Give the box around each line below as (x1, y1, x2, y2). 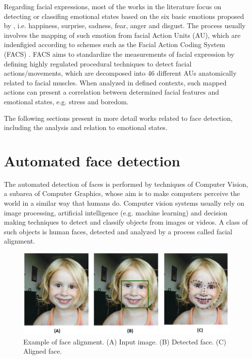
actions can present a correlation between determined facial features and (4, 87, 219, 97)
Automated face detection (4, 150, 181, 170)
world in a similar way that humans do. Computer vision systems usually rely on (4, 198, 244, 208)
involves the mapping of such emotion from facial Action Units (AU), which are (4, 30, 241, 40)
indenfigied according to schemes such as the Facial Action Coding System (4, 39, 225, 49)
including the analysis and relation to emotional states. (4, 122, 168, 132)
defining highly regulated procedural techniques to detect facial (4, 58, 192, 68)
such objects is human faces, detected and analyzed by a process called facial (4, 226, 233, 236)
